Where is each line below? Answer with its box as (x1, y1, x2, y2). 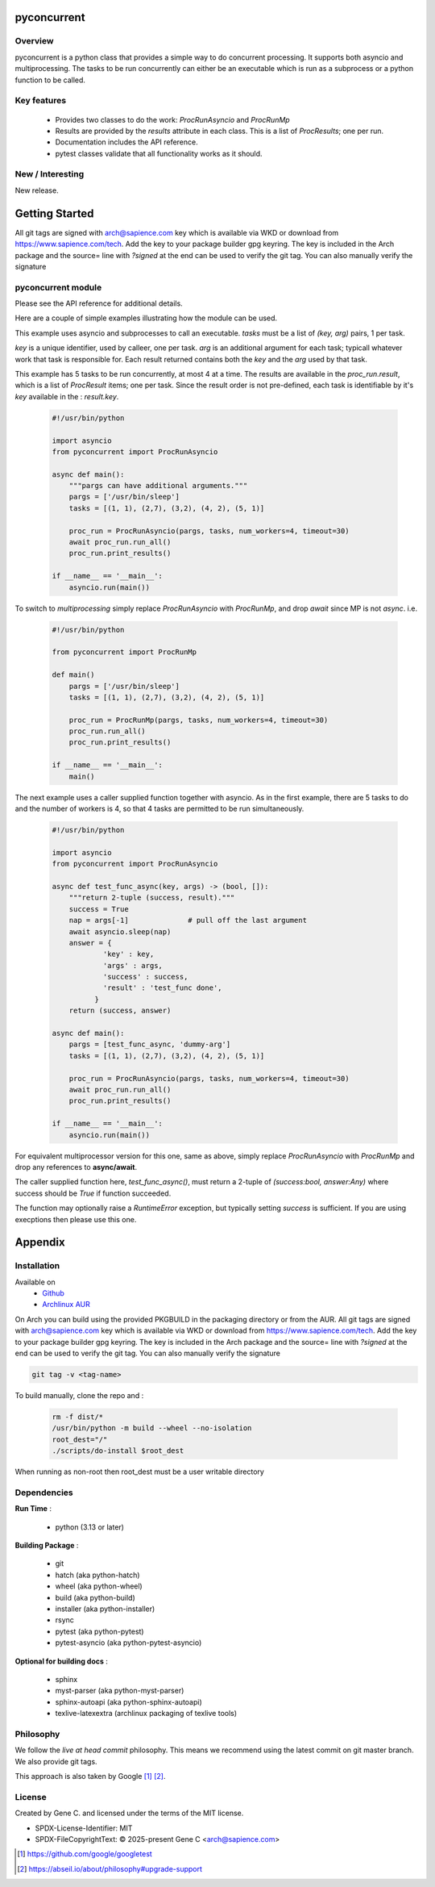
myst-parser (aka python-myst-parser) (55, 1686, 184, 1696)
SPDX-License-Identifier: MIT (35, 1823, 133, 1833)
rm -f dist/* (52, 1412, 104, 1422)
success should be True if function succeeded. (14, 1188, 172, 1198)
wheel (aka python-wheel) (55, 1581, 143, 1591)
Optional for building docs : (14, 1656, 109, 1666)
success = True (68, 904, 129, 913)
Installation (14, 1260, 60, 1271)
